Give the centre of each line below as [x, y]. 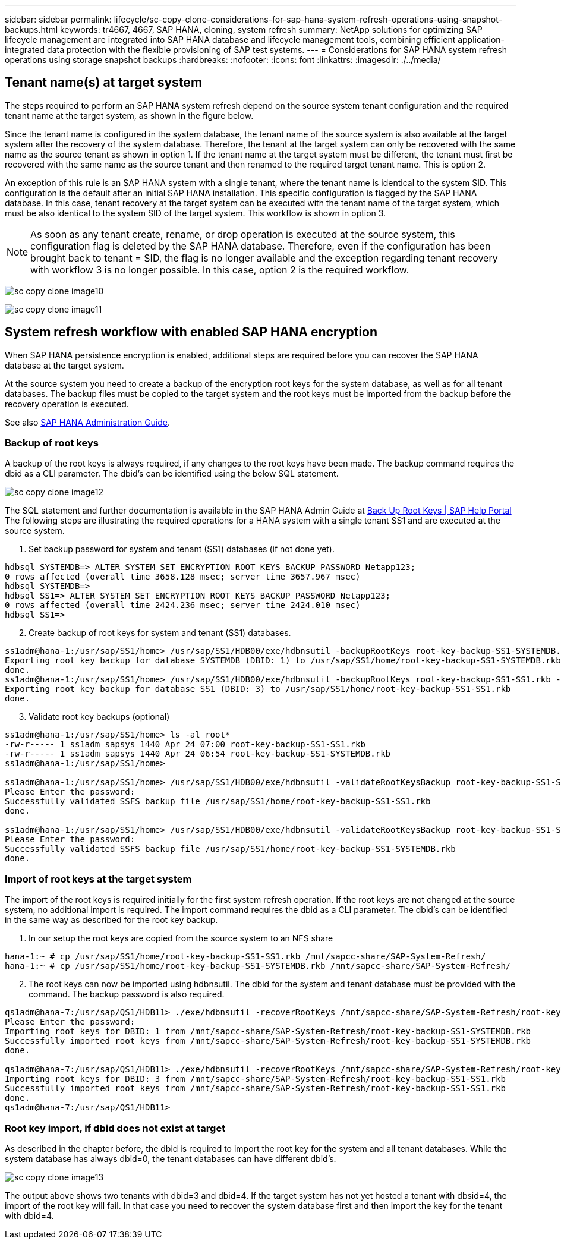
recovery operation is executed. [67, 404]
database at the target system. [64, 365]
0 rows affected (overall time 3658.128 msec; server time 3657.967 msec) [183, 577]
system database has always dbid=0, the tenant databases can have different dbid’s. [171, 1158]
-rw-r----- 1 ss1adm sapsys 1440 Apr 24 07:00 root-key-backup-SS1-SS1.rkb [185, 744]
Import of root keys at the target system [98, 879]
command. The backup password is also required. [127, 994]
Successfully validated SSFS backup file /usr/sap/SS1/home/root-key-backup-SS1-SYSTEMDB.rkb [230, 849]
